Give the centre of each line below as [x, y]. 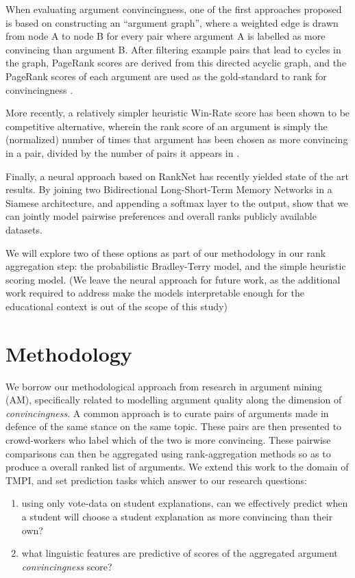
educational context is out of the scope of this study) [117, 306]
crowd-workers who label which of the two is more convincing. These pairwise [168, 439]
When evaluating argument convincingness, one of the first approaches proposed [174, 9]
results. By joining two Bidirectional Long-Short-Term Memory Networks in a [169, 189]
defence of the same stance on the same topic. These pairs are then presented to [174, 426]
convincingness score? [67, 566]
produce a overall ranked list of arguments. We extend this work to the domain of [177, 467]
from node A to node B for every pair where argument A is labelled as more [166, 36]
